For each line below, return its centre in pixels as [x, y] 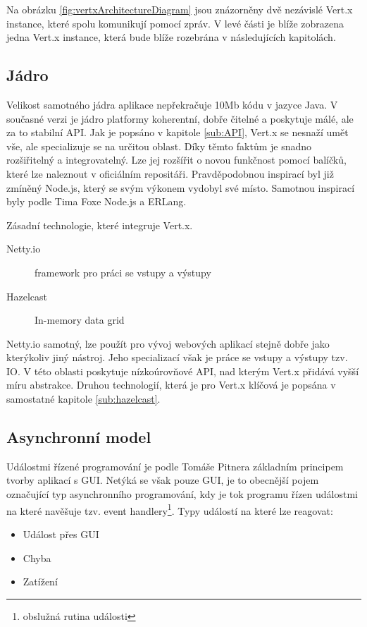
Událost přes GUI [61, 534]
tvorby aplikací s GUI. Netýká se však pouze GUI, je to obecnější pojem [163, 480]
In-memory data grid [80, 320]
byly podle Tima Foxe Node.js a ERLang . [97, 201]
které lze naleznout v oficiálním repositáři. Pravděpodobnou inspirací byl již [170, 173]
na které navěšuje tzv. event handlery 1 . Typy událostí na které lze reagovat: [170, 509]
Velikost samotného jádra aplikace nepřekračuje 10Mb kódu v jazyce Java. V [172, 104]
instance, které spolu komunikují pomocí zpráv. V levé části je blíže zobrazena [175, 23]
